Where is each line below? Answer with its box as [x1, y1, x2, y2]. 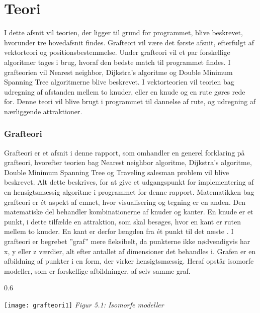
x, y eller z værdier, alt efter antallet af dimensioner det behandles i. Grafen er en [4, 246, 256, 256]
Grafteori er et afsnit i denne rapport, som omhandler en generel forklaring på [4, 147, 245, 158]
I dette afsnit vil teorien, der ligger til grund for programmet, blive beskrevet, [4, 27, 243, 38]
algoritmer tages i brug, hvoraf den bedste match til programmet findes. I [4, 56, 231, 67]
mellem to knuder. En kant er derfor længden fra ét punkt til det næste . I [4, 226, 234, 237]
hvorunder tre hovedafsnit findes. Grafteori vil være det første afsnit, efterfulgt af [4, 37, 254, 47]
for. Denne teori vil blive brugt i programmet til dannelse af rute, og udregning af [4, 96, 256, 107]
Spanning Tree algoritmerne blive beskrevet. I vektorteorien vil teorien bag [4, 76, 234, 87]
